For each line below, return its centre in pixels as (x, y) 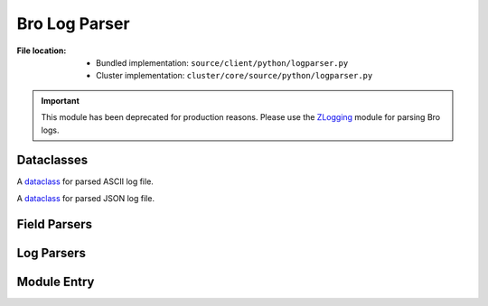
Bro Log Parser (73, 23)
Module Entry (56, 281)
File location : (42, 51)
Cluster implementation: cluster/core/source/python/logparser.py (235, 76)
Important (61, 100)
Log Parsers (51, 253)
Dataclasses (52, 160)
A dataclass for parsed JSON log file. (86, 198)
